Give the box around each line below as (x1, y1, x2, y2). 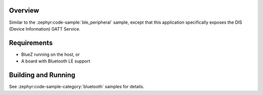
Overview (9, 6, 39, 15)
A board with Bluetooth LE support (21, 58, 91, 64)
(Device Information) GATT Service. (9, 26, 80, 32)
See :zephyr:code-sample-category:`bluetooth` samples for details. (9, 84, 145, 90)
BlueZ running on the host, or (21, 51, 80, 57)
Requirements (9, 39, 53, 47)
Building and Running (9, 71, 75, 79)
